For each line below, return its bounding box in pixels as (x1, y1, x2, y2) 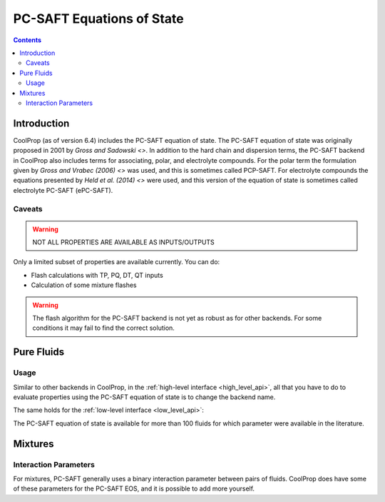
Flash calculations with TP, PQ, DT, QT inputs (31, 271, 163, 279)
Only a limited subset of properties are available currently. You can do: (13, 258, 220, 266)
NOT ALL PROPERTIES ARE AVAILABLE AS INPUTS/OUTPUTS (32, 238, 215, 246)
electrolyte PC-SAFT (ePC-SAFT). (13, 186, 113, 194)
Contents (13, 36, 42, 44)
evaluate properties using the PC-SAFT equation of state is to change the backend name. (13, 393, 276, 401)
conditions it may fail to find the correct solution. (32, 323, 175, 332)
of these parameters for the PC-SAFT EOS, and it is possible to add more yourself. (13, 484, 255, 493)
